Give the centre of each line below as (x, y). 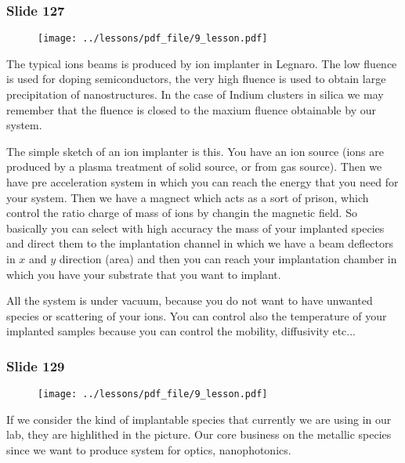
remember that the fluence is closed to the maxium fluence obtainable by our (191, 109)
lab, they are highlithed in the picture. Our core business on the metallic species (199, 434)
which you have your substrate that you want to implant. (144, 274)
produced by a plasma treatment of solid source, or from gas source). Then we (194, 166)
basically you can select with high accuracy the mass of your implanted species (195, 228)
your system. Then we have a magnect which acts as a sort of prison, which (188, 197)
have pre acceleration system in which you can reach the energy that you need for (202, 182)
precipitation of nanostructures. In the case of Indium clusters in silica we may (195, 94)
